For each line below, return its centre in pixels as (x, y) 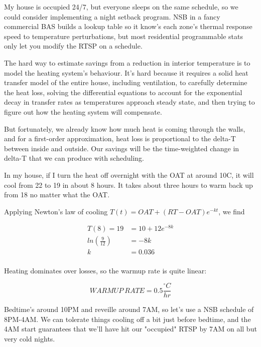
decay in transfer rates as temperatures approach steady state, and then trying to (129, 102)
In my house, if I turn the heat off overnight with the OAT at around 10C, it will (129, 175)
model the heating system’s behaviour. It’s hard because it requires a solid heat (126, 72)
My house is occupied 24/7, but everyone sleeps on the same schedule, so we (121, 7)
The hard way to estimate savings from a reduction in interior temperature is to (127, 62)
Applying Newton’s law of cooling (56, 211)
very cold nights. (30, 338)
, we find (232, 211)
